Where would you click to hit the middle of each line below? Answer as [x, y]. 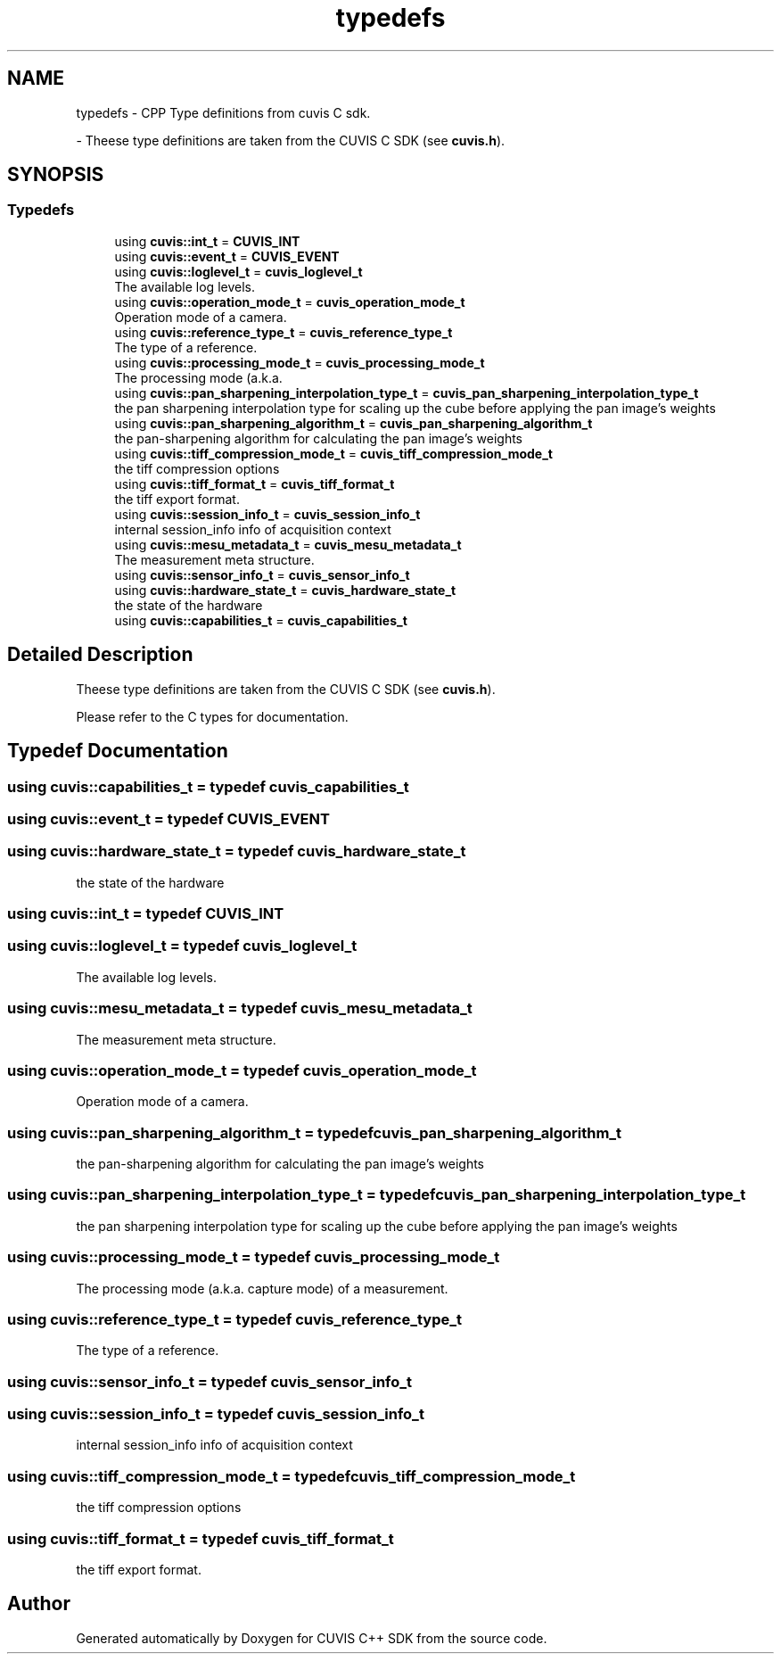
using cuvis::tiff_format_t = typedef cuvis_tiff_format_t [201, 1538]
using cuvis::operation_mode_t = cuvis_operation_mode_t [290, 302]
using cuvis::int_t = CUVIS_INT [207, 241]
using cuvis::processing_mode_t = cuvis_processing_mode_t [300, 362]
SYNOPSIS [56, 175]
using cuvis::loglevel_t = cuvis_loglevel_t [238, 271]
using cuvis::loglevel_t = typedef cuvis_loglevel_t [182, 946]
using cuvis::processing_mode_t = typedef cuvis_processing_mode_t [254, 1257]
